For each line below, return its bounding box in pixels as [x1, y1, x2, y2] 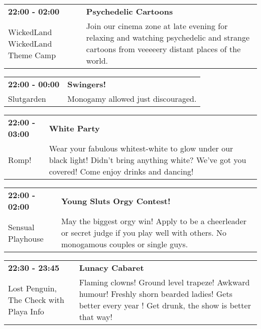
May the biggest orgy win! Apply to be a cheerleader [61, 215, 247, 227]
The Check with [8, 293, 64, 305]
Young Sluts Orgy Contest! [61, 195, 171, 207]
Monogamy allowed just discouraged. [67, 93, 197, 104]
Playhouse [8, 232, 44, 244]
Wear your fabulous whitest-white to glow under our [49, 142, 233, 154]
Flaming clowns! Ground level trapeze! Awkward [79, 276, 250, 288]
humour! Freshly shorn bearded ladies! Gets [79, 288, 232, 299]
